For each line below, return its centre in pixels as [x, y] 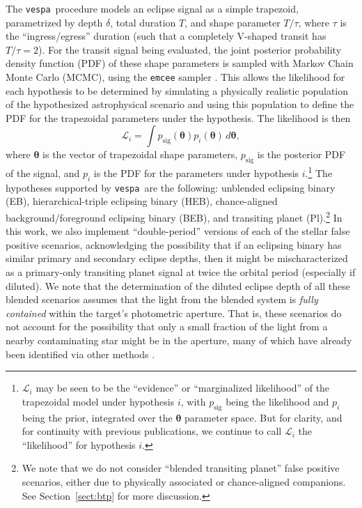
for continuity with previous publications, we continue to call [152, 431]
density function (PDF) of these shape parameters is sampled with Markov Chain [180, 63]
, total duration [143, 22]
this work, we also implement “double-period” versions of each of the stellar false [178, 231]
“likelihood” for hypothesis [79, 444]
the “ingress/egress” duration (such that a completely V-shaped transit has [166, 36]
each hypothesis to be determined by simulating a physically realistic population [177, 90]
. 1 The [319, 172]
